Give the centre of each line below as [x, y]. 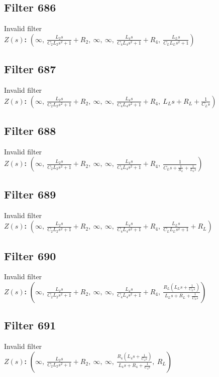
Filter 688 [30, 130]
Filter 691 [30, 325]
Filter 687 [30, 69]
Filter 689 [30, 194]
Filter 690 [30, 255]
